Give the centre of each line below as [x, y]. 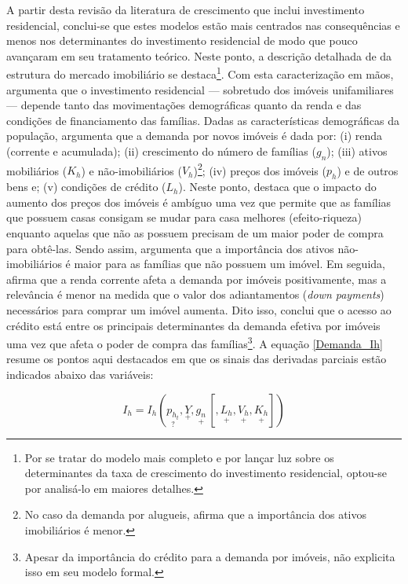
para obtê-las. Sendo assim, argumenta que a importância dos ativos [170, 248]
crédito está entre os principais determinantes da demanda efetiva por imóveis [193, 325]
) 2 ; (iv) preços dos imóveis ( [260, 169]
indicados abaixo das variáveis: [80, 375]
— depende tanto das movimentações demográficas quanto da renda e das [184, 105]
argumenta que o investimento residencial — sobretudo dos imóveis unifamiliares [200, 89]
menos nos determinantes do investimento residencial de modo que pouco [182, 40]
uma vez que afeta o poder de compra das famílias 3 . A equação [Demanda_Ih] [195, 342]
